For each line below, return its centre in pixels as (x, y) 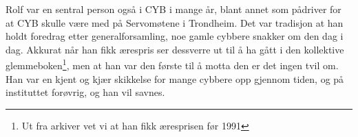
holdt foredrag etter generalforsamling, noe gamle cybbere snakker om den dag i (175, 36)
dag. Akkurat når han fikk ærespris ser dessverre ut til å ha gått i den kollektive (175, 49)
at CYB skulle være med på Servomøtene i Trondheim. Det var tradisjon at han (175, 22)
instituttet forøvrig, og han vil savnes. (85, 92)
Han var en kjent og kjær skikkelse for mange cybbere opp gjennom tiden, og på (175, 78)
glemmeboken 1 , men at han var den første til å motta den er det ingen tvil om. (172, 64)
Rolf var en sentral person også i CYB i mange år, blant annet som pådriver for (173, 9)
